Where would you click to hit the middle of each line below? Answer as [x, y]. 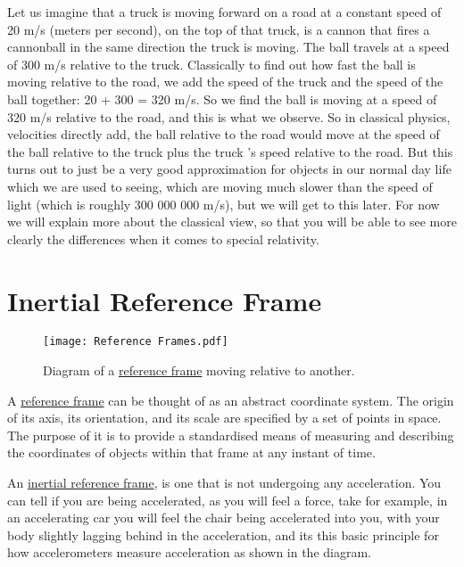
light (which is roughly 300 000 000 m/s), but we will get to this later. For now [224, 204]
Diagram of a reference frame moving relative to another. [199, 370]
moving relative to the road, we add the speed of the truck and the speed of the [225, 82]
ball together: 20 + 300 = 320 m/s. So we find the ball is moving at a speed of [222, 99]
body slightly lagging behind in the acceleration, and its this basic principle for [223, 534]
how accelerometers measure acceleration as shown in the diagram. [189, 552]
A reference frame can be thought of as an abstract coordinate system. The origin [231, 400]
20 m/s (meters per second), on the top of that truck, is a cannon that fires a [219, 29]
